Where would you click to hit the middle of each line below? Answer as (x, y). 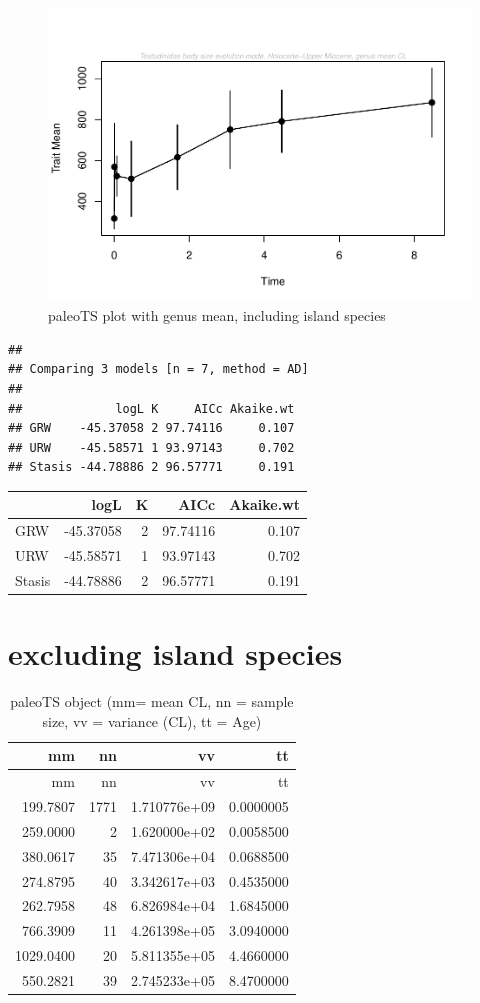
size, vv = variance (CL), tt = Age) (152, 720)
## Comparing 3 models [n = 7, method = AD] (158, 369)
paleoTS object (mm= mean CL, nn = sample (152, 701)
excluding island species (175, 653)
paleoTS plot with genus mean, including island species (217, 315)
